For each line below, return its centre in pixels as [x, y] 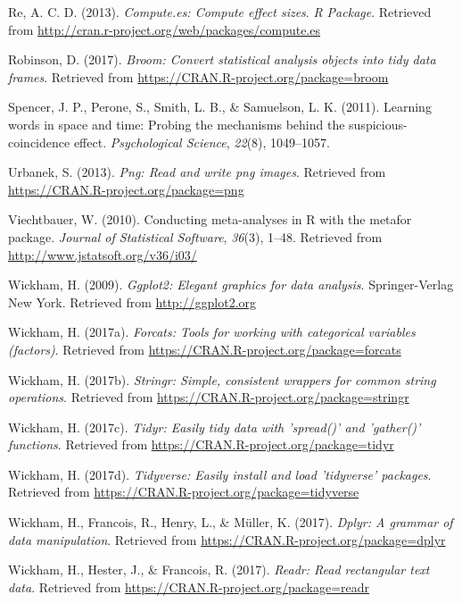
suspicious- [378, 124]
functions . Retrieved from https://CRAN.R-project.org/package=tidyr [201, 444]
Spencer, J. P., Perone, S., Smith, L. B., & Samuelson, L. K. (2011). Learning [220, 107]
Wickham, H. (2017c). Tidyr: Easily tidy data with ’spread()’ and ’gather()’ [214, 427]
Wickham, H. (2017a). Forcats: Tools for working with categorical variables [212, 332]
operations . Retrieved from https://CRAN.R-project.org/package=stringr [209, 397]
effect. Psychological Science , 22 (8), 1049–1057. [202, 142]
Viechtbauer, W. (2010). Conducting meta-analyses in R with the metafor [210, 219]
